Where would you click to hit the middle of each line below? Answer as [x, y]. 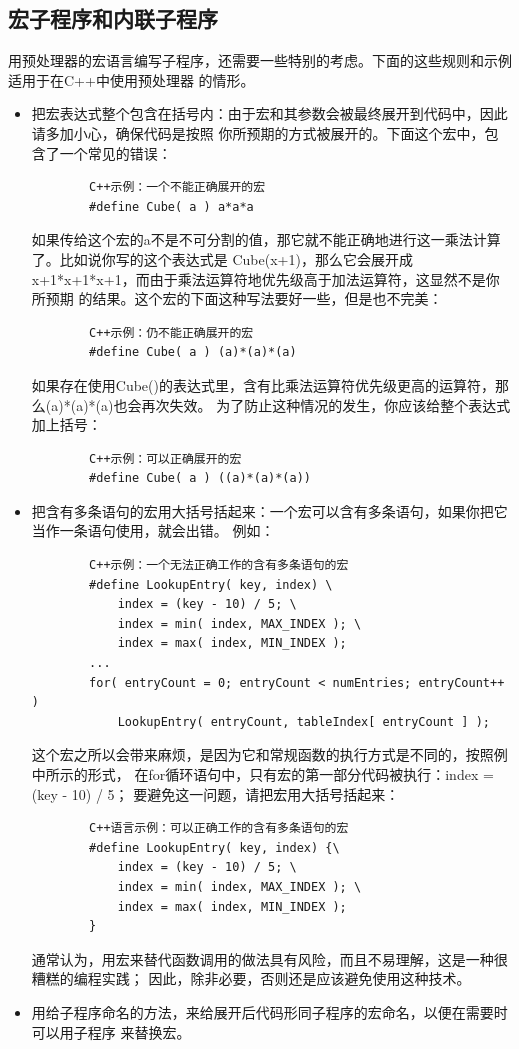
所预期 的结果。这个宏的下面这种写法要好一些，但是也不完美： [237, 298]
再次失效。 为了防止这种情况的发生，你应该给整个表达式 [326, 404]
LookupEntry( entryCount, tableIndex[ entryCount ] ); [303, 721]
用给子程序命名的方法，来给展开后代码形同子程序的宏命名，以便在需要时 [269, 1011]
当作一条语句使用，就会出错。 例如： [153, 530]
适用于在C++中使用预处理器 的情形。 [131, 79]
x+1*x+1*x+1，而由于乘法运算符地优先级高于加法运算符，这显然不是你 [265, 278]
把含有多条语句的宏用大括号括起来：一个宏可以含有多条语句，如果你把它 [269, 510]
